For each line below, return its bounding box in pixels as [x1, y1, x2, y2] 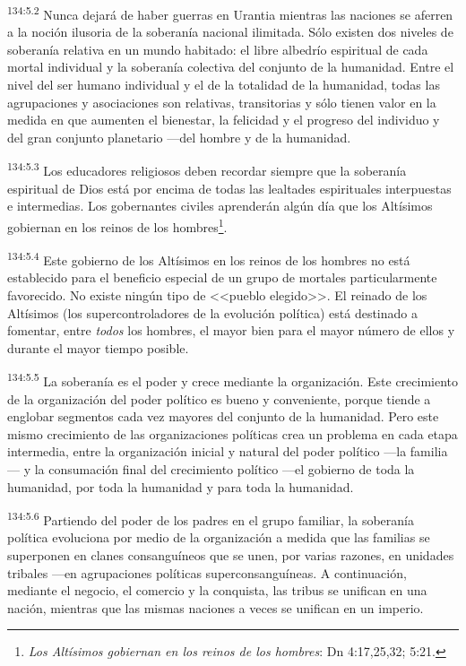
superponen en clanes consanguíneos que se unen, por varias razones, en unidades [7, 545, 454, 564]
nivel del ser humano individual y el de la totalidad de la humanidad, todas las [7, 75, 440, 94]
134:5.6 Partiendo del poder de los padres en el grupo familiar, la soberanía [7, 508, 414, 529]
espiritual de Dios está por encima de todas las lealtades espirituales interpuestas [7, 178, 452, 197]
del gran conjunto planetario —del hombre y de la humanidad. [7, 127, 351, 146]
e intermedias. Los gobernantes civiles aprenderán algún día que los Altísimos [7, 196, 433, 215]
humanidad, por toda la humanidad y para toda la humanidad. [7, 477, 354, 496]
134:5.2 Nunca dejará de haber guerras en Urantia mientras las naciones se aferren [7, 3, 453, 23]
